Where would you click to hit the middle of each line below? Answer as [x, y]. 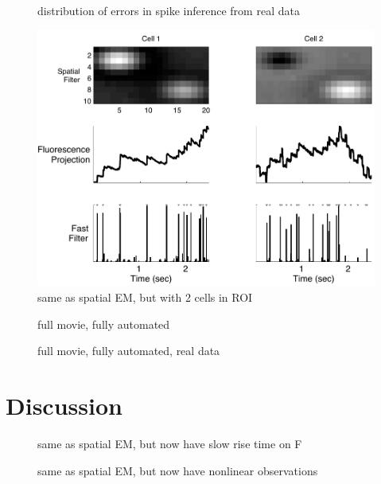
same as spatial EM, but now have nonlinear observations [178, 470]
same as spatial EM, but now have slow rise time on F [170, 443]
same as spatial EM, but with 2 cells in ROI [145, 297]
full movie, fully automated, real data [129, 351]
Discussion [64, 406]
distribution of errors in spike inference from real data [169, 10]
